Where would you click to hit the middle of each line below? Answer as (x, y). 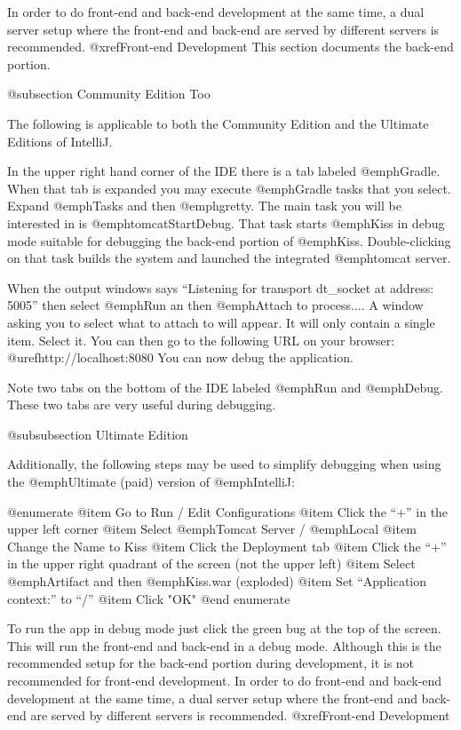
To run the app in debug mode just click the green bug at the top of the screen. (224, 628)
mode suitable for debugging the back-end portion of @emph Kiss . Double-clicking (229, 240)
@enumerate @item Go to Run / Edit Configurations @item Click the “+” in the (228, 511)
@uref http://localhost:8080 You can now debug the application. (180, 357)
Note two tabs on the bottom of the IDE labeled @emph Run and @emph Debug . (225, 387)
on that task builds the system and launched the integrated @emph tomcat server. (229, 258)
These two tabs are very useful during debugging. (142, 405)
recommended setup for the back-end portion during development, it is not (211, 663)
